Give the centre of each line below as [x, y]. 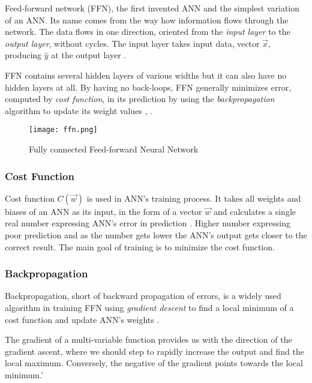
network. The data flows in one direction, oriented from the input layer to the [148, 32]
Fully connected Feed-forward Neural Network [114, 149]
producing [23, 55]
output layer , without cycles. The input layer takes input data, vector [132, 43]
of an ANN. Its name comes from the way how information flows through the [147, 20]
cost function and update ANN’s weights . [82, 319]
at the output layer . [89, 55]
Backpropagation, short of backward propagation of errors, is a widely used [143, 296]
